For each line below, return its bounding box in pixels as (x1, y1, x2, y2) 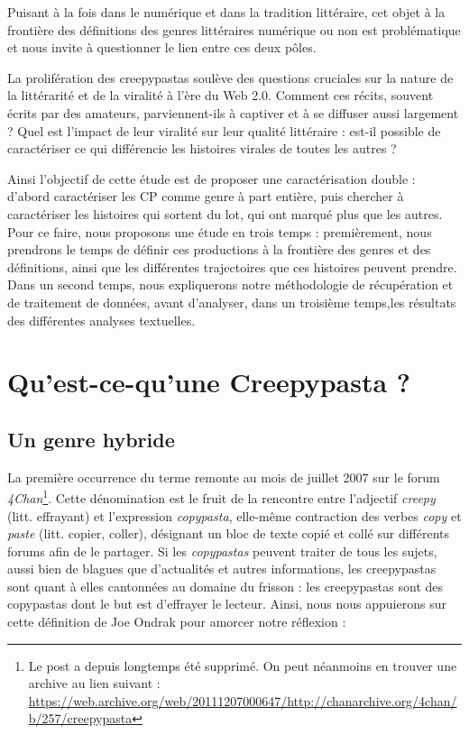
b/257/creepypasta (28, 709, 133, 728)
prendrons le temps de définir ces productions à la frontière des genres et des (7, 240, 431, 259)
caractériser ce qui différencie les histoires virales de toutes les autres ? (7, 139, 397, 158)
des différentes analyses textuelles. (7, 310, 196, 329)
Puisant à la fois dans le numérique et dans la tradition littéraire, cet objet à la (7, 3, 446, 21)
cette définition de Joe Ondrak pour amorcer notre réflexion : (7, 612, 346, 631)
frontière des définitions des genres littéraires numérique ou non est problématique (7, 20, 461, 39)
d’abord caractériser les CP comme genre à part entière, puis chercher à (7, 187, 404, 206)
